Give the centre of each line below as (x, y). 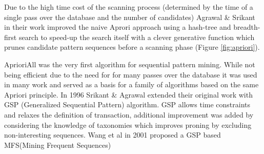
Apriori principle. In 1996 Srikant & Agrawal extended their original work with (128, 94)
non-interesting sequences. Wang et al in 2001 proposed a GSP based (113, 135)
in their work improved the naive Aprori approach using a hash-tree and (118, 27)
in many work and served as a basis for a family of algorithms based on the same (131, 84)
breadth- (247, 27)
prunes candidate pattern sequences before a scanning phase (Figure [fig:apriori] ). (132, 47)
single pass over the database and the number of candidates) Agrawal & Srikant (130, 17)
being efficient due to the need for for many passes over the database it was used (131, 74)
